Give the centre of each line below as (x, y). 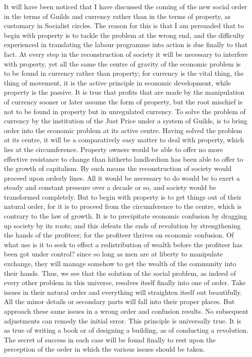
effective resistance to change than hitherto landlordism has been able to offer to (124, 159)
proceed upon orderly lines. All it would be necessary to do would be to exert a (122, 178)
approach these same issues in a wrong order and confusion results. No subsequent (126, 311)
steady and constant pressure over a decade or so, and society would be (110, 187)
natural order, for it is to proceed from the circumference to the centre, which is (123, 206)
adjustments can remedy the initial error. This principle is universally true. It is (123, 320)
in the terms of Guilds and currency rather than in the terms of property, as (118, 16)
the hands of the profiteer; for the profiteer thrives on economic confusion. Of (119, 235)
